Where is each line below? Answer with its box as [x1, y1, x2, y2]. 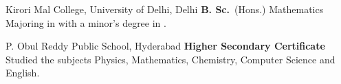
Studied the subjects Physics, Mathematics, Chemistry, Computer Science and [5, 52, 335, 66]
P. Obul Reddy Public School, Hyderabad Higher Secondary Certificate [5, 39, 325, 53]
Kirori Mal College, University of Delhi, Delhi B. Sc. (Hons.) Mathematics [5, 2, 324, 16]
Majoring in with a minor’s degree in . [5, 15, 166, 30]
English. [5, 65, 40, 80]
